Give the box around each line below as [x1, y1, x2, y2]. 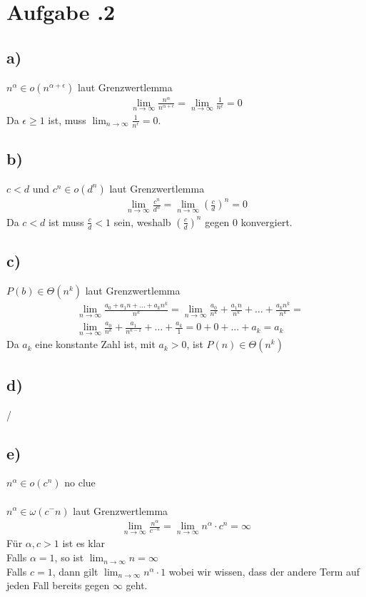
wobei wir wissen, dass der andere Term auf [168, 563, 360, 578]
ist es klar [62, 536, 106, 551]
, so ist [54, 550, 84, 565]
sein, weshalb [113, 214, 171, 229]
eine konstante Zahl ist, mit [35, 337, 156, 352]
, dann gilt [52, 563, 98, 578]
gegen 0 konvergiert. [205, 214, 293, 229]
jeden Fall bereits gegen [6, 578, 110, 593]
